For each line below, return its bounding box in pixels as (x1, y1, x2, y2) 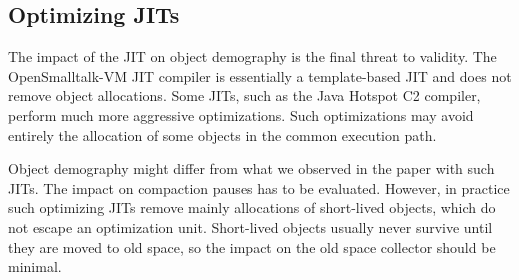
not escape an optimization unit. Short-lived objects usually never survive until (8, 216, 493, 237)
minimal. (8, 256, 62, 277)
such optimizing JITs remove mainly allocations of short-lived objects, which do (8, 197, 496, 218)
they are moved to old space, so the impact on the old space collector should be (8, 236, 496, 257)
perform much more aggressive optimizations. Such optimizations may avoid (8, 104, 474, 125)
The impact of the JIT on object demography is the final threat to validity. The (8, 46, 497, 67)
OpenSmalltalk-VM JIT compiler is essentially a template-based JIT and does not (8, 65, 512, 86)
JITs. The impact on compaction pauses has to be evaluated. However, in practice (8, 177, 510, 198)
